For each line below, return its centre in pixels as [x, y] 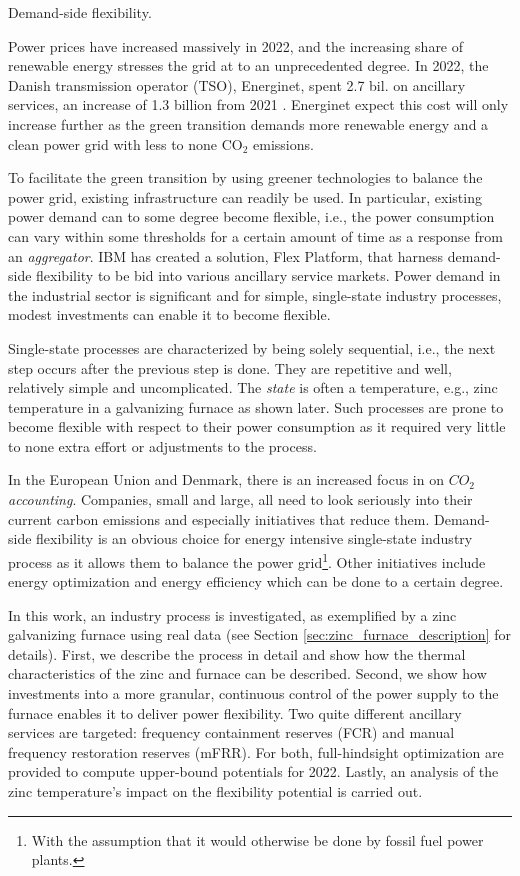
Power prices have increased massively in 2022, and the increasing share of [236, 45]
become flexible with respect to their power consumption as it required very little [257, 426]
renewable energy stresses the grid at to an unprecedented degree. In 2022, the [248, 65]
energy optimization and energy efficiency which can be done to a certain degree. [256, 581]
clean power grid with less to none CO [125, 143]
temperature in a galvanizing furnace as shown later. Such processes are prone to [256, 406]
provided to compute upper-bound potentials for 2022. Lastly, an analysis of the [253, 771]
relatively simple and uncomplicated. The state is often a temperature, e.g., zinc [253, 387]
